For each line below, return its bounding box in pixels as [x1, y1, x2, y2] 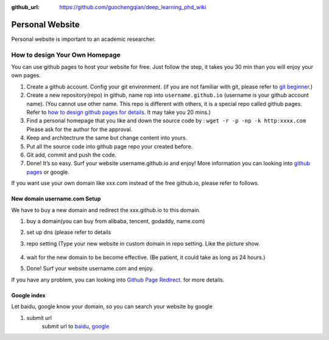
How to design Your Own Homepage [11, 51, 121, 59]
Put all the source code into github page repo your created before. [26, 143, 193, 150]
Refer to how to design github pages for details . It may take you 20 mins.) [26, 108, 211, 116]
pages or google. [26, 168, 69, 175]
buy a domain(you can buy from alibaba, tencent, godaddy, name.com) [26, 217, 205, 225]
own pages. [11, 72, 41, 79]
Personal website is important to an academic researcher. [11, 35, 156, 43]
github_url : [11, 4, 40, 10]
